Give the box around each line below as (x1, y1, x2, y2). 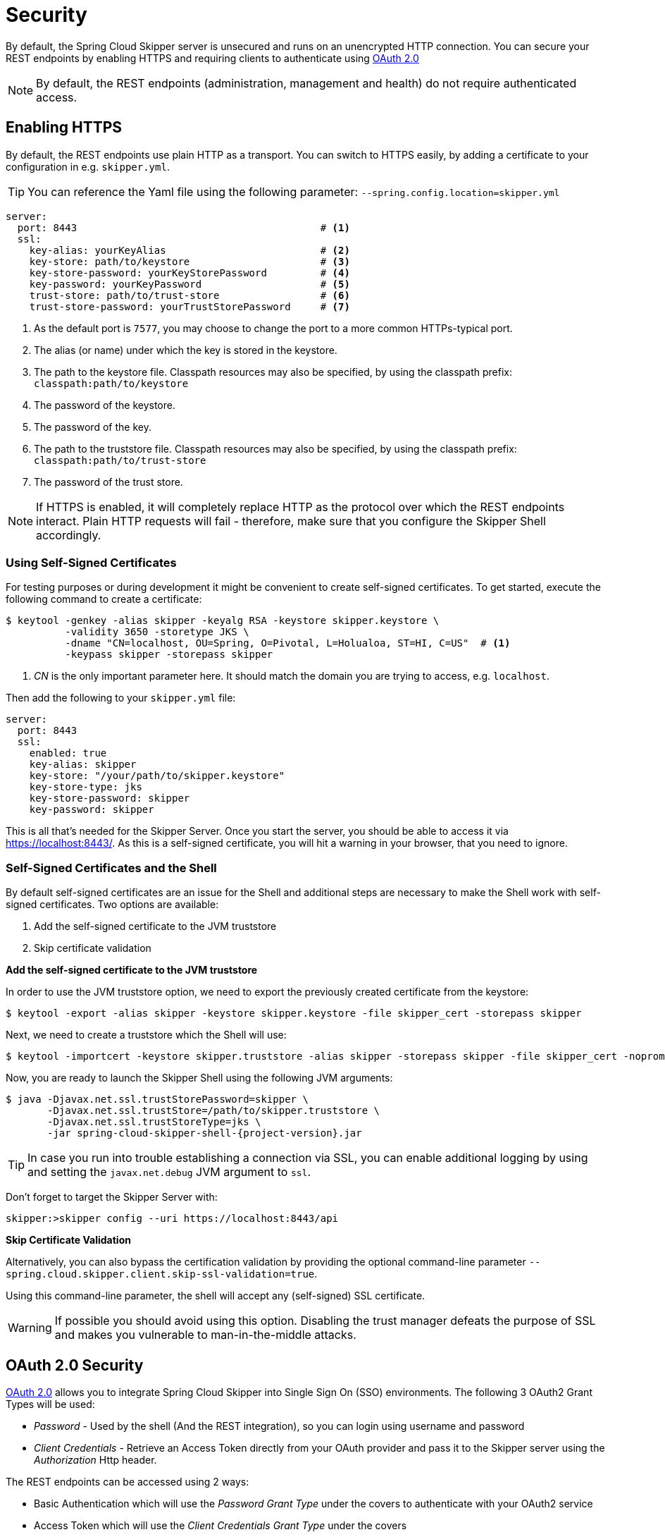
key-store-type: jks (29, 781, 142, 793)
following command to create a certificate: (6, 593, 202, 606)
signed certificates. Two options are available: (6, 898, 219, 911)
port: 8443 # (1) (17, 221, 350, 233)
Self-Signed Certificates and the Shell (6, 860, 217, 875)
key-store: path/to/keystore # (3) (29, 255, 350, 267)
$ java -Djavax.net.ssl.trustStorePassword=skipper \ (6, 1094, 309, 1106)
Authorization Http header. (34, 1453, 157, 1466)
